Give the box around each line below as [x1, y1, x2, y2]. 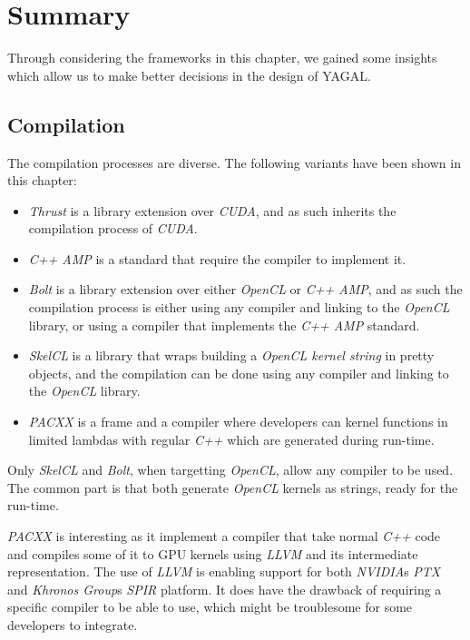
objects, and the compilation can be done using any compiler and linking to [28, 363, 449, 382]
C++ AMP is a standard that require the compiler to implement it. [28, 249, 406, 268]
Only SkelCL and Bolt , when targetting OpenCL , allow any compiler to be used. [7, 460, 454, 479]
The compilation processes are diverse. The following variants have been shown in [7, 153, 461, 172]
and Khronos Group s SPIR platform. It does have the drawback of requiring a [7, 579, 442, 598]
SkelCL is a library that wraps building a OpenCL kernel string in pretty [28, 346, 435, 365]
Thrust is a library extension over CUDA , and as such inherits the [28, 201, 397, 220]
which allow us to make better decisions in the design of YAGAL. [7, 65, 371, 84]
